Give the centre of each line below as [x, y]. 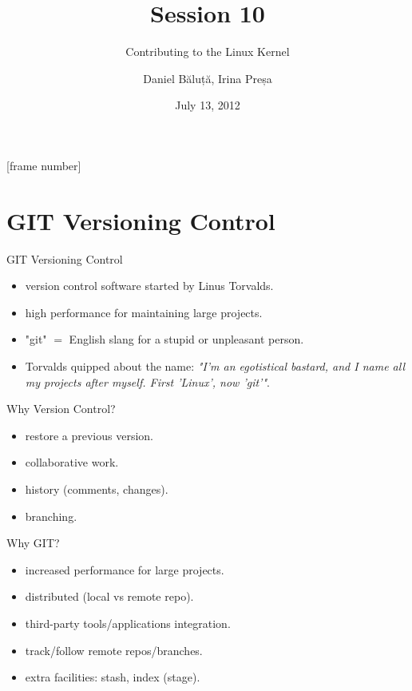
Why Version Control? [61, 409]
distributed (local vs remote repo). [109, 596]
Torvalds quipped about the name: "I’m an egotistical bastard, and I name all [215, 366]
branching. [51, 516]
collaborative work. [72, 462]
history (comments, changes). [97, 488]
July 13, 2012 [208, 105]
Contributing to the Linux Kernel [208, 52]
